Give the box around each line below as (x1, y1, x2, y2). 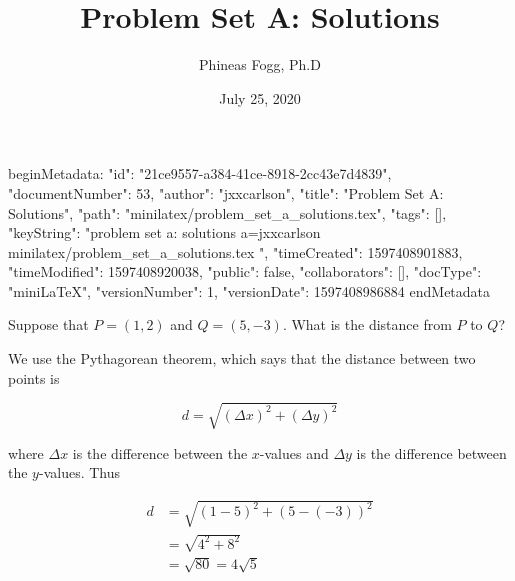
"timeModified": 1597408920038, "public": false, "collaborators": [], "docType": (8, 261, 482, 282)
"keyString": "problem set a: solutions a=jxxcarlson (8, 222, 321, 243)
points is (8, 367, 60, 388)
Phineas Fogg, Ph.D (199, 54, 321, 75)
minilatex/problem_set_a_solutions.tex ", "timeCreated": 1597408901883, (8, 241, 463, 262)
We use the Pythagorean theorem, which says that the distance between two (8, 348, 476, 369)
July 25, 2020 (219, 87, 301, 108)
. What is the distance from (282, 314, 452, 335)
